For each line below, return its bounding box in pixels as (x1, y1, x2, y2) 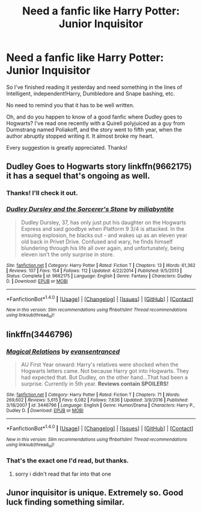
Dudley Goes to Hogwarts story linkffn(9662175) (6, 161, 192, 172)
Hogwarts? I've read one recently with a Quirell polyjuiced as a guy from (6, 119, 185, 127)
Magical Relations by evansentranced (6, 347, 120, 355)
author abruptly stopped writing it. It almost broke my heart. (6, 132, 155, 140)
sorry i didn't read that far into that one (14, 470, 111, 478)
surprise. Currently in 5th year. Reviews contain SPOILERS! (20, 380, 169, 387)
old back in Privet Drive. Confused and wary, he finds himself (20, 238, 173, 245)
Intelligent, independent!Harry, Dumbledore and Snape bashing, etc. (6, 90, 176, 97)
